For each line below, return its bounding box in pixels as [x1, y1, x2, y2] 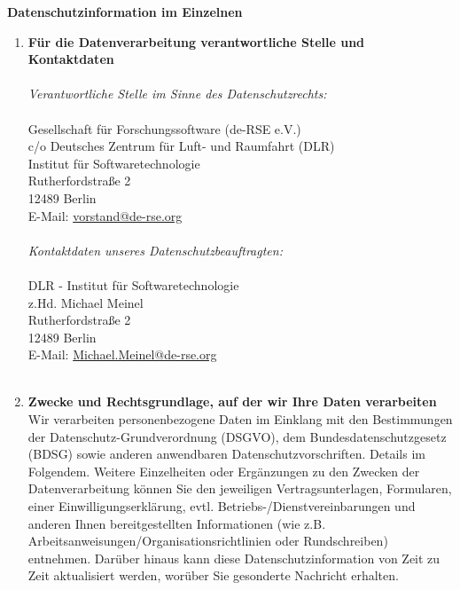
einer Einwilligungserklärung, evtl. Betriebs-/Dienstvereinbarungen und [27, 497, 416, 515]
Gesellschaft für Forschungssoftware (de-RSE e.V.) [27, 119, 301, 138]
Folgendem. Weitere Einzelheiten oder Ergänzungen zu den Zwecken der [27, 461, 420, 480]
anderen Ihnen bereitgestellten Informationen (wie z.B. [27, 514, 326, 532]
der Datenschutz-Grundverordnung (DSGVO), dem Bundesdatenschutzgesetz [27, 427, 447, 445]
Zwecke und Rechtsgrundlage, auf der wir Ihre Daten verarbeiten [27, 392, 437, 411]
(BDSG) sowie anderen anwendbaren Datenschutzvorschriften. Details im [27, 444, 425, 463]
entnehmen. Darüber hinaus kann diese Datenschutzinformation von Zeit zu [27, 548, 441, 567]
